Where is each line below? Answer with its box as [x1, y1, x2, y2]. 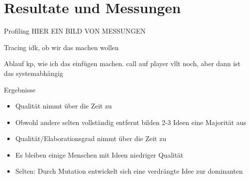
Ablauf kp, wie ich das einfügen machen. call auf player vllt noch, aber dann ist [4, 58, 241, 69]
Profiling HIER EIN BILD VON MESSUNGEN [4, 26, 146, 36]
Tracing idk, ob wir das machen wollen [4, 42, 119, 52]
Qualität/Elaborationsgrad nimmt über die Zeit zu [15, 133, 167, 143]
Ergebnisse [4, 84, 35, 94]
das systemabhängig [4, 68, 63, 78]
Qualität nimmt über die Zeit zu [15, 101, 112, 111]
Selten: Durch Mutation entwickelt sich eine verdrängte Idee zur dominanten [15, 166, 243, 176]
